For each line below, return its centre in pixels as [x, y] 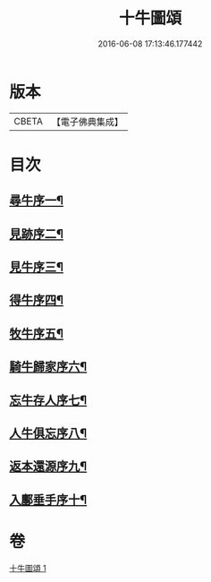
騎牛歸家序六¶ [48, 367]
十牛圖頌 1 [28, 568]
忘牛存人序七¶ [48, 400]
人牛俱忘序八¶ [48, 433]
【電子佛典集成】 [87, 122]
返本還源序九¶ [48, 466]
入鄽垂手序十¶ [48, 499]
